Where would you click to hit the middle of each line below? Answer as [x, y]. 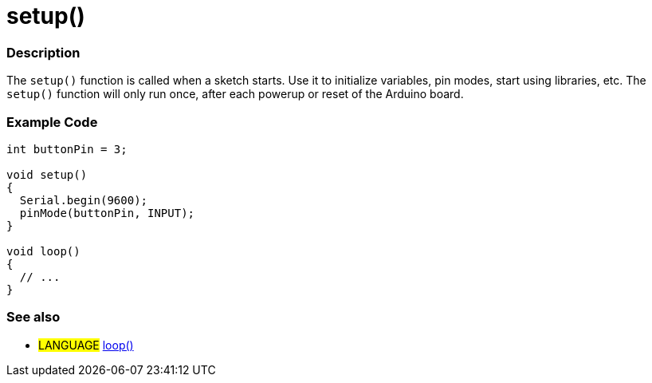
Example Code [52, 122]
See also [33, 317]
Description [43, 52]
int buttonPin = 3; [67, 149]
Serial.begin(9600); [84, 200]
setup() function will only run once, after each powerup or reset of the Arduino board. [235, 94]
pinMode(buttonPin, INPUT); [107, 213]
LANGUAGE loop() [86, 345]
